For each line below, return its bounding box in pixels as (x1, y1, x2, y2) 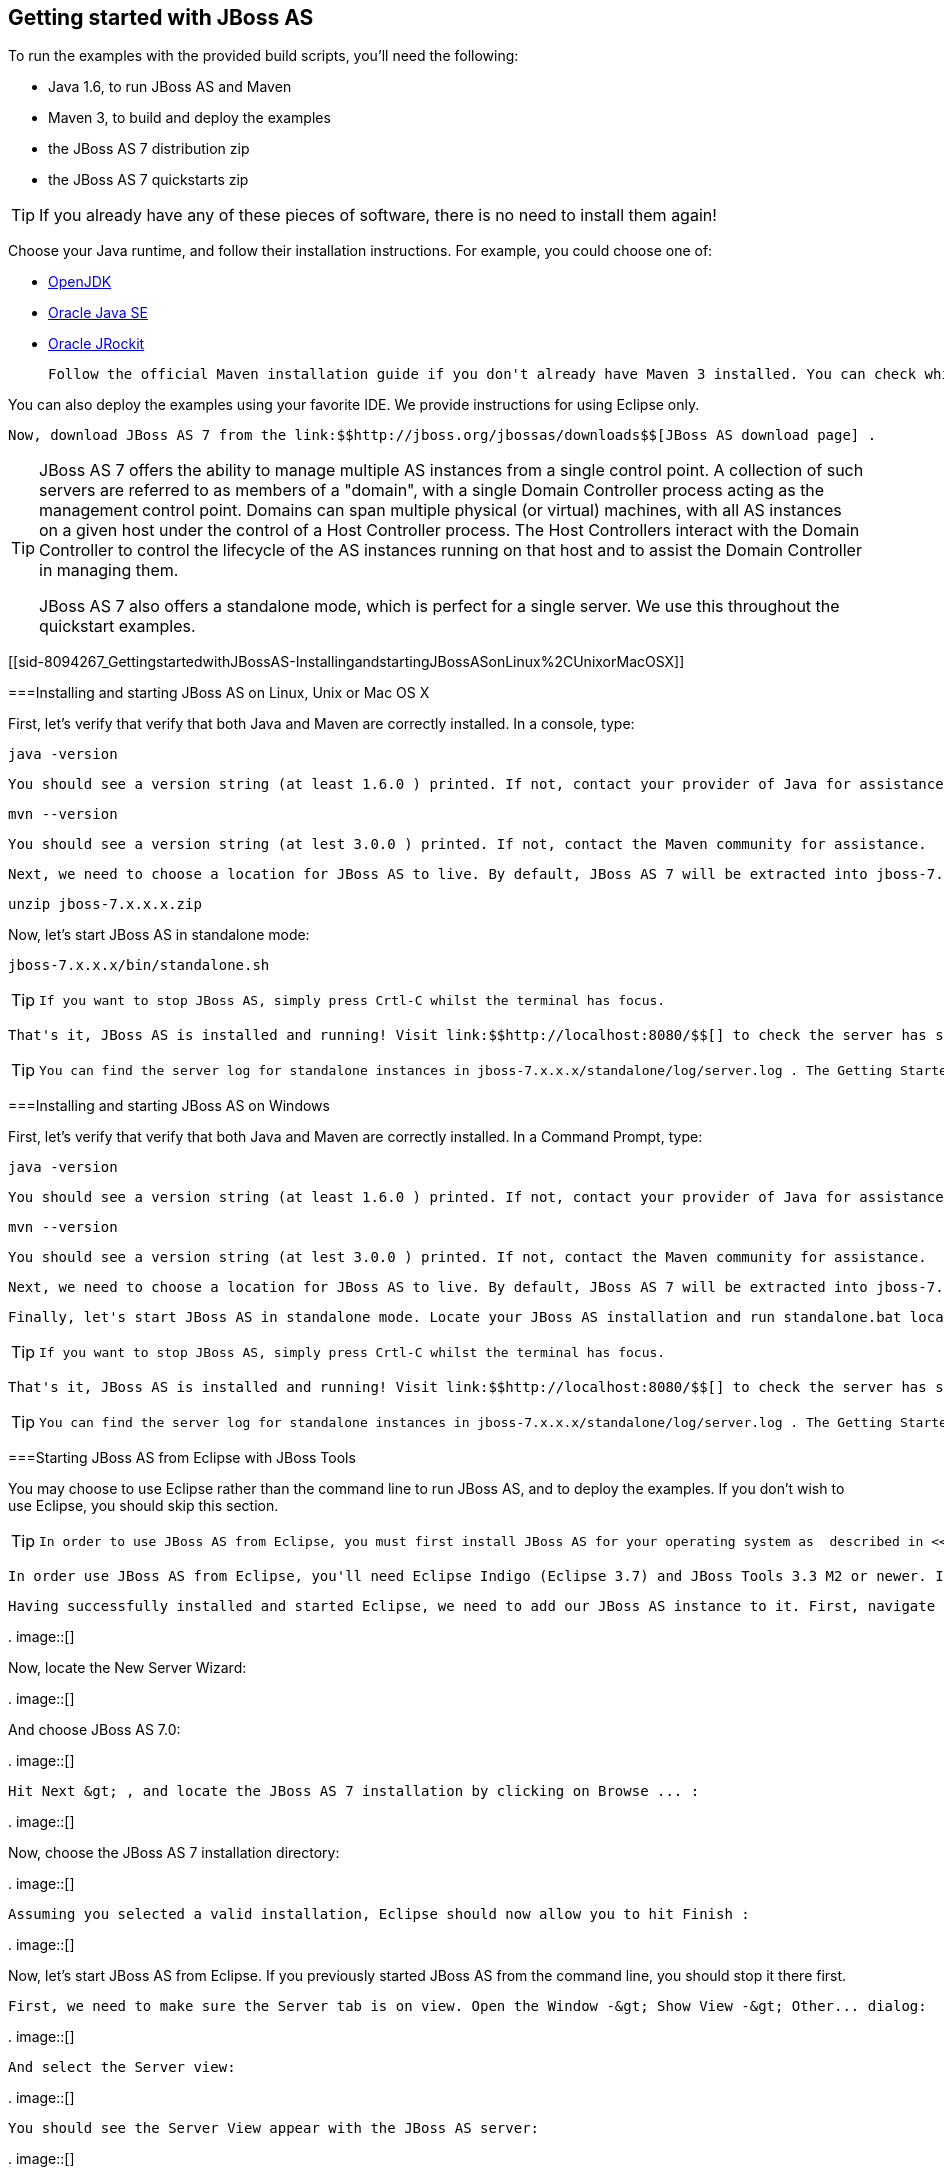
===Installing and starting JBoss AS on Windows (8, 1097, 330, 1115)
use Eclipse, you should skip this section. (8, 1497, 279, 1515)
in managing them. (39, 560, 179, 581)
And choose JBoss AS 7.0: (8, 1721, 181, 1739)
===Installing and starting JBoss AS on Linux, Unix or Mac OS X (8, 684, 430, 702)
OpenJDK (48, 273, 112, 291)
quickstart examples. (39, 616, 196, 637)
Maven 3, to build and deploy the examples (48, 109, 331, 127)
